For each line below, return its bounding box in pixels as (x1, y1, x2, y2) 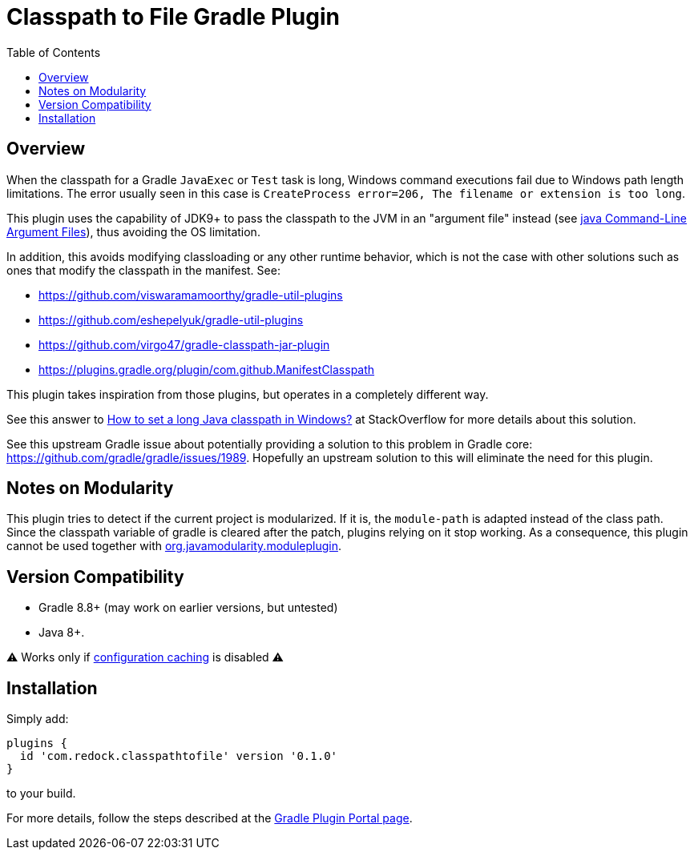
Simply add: (6, 712, 69, 726)
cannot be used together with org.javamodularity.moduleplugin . (6, 539, 341, 553)
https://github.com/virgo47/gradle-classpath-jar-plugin (38, 337, 330, 352)
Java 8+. (38, 625, 85, 640)
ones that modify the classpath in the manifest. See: (6, 263, 280, 277)
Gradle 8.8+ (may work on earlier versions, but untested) (38, 601, 338, 615)
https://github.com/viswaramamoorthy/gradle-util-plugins (38, 287, 343, 302)
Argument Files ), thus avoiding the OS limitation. (6, 224, 260, 239)
